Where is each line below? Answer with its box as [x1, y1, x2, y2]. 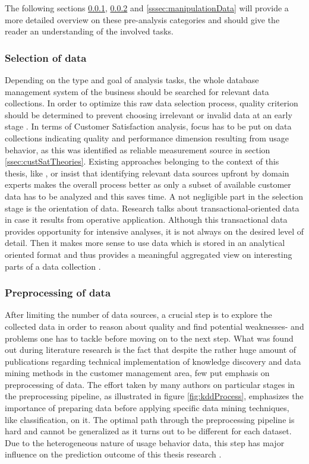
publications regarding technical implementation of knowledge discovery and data [5, 355, 301, 367]
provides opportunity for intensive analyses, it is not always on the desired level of [5, 225, 304, 237]
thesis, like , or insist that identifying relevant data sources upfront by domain [5, 166, 289, 179]
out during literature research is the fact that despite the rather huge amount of [5, 343, 297, 356]
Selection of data [5, 50, 87, 65]
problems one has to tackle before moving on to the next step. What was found [5, 332, 294, 344]
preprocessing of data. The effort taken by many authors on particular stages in [5, 378, 295, 390]
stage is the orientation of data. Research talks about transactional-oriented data [5, 201, 299, 214]
